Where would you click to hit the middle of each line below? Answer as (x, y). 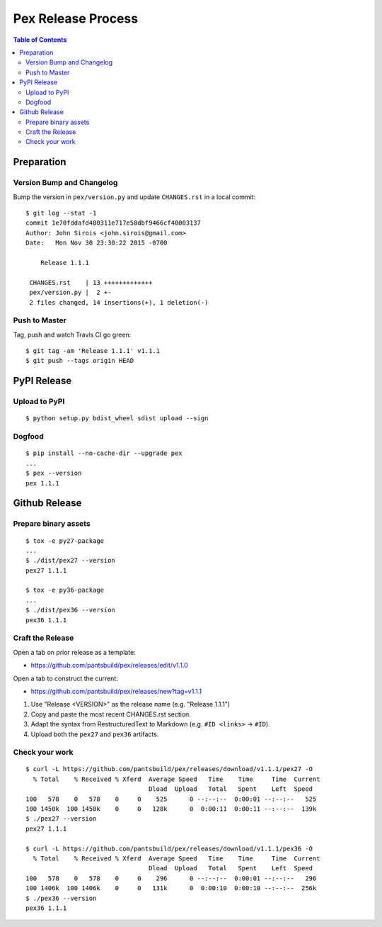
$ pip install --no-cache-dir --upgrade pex (104, 453)
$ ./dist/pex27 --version (71, 561)
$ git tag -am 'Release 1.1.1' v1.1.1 (93, 351)
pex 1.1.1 (42, 483)
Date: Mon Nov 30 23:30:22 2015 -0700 (97, 243)
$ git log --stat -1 (61, 213)
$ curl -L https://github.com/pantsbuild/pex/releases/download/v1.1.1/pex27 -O (169, 769)
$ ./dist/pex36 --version (71, 610)
